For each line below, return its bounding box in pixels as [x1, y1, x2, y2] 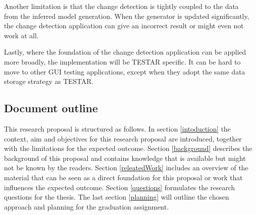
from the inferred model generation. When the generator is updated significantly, [4, 10, 250, 21]
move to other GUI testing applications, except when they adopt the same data [4, 66, 245, 76]
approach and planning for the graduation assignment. [4, 201, 169, 212]
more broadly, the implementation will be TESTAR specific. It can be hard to [4, 56, 241, 67]
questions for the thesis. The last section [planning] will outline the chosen [4, 192, 229, 202]
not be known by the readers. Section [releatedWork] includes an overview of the [4, 162, 249, 173]
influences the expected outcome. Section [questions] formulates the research [4, 182, 235, 192]
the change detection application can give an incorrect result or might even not [4, 20, 244, 31]
